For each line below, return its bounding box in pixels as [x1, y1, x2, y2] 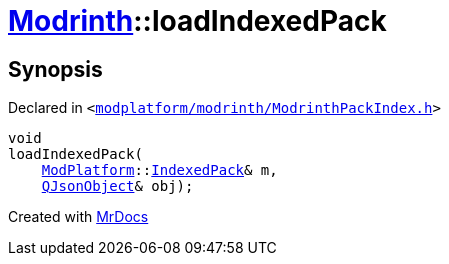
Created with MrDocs [8, 208, 149, 226]
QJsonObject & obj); [41, 178, 194, 195]
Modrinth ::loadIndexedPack [8, 4, 387, 38]
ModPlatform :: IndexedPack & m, [41, 162, 278, 179]
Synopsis [8, 56, 103, 82]
